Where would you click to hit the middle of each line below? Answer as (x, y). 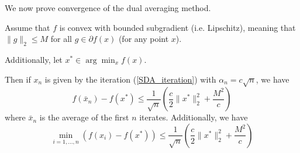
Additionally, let (34, 59)
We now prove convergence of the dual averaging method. (108, 8)
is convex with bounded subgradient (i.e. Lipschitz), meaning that (177, 27)
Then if (18, 79)
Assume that (27, 27)
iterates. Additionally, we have (194, 117)
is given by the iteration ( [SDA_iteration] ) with (130, 79)
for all (61, 39)
